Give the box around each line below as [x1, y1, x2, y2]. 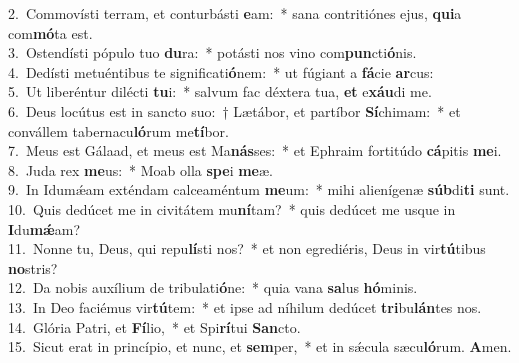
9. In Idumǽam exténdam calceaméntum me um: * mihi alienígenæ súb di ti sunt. [8, 179, 510, 200]
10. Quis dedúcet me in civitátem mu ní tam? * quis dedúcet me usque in [8, 198, 456, 219]
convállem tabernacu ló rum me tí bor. [8, 120, 229, 141]
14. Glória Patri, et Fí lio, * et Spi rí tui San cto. [8, 316, 301, 337]
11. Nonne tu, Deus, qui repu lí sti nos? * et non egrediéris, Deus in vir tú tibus [8, 238, 486, 259]
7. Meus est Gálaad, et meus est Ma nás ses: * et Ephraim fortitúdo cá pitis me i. [8, 140, 502, 161]
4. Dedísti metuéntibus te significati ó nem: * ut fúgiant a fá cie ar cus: [8, 61, 434, 82]
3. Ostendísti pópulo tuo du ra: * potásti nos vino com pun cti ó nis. [8, 42, 417, 63]
